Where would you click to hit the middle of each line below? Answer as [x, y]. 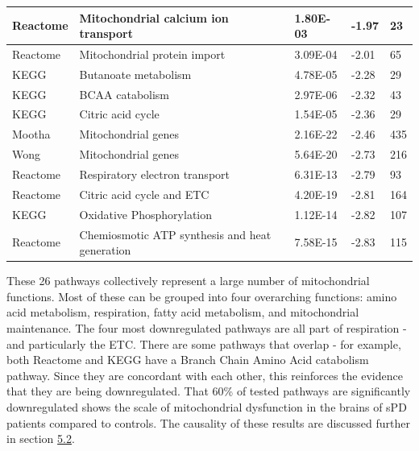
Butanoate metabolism [135, 74]
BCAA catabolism [124, 94]
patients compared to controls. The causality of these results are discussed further [209, 422]
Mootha [31, 134]
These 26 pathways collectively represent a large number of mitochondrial [188, 281]
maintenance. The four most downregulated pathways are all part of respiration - [207, 328]
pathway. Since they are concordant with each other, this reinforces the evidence [205, 375]
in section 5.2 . [41, 439]
